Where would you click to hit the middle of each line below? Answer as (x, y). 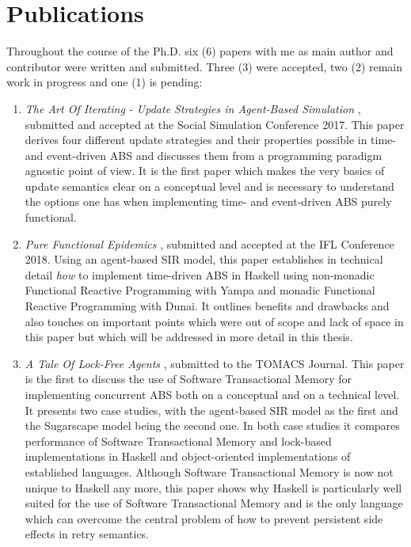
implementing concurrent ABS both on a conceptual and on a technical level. (212, 394)
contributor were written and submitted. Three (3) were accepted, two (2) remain (205, 66)
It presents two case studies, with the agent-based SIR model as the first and (211, 410)
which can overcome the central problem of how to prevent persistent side (204, 518)
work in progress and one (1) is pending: (105, 82)
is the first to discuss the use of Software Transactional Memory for (188, 379)
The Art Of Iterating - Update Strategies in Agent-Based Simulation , (193, 108)
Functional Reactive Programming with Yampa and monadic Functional (200, 290)
